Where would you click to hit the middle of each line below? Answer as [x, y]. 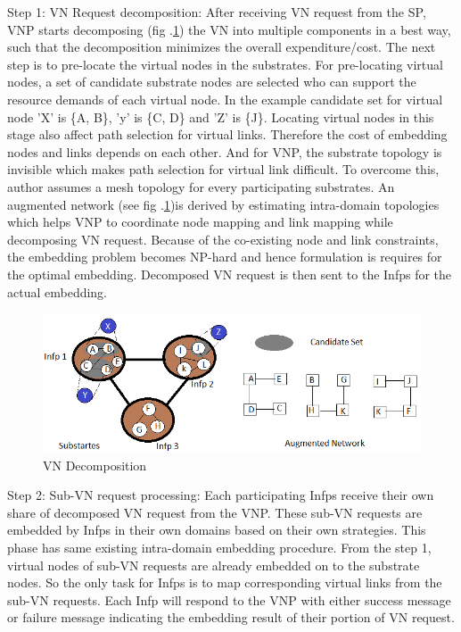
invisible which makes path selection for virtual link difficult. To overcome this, [223, 169]
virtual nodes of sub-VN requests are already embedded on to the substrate [214, 565]
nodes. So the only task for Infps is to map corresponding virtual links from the [225, 582]
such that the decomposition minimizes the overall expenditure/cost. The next [222, 47]
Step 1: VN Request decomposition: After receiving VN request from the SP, [217, 12]
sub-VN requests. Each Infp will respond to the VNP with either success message [229, 599]
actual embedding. [58, 291]
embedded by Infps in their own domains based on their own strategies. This [217, 530]
